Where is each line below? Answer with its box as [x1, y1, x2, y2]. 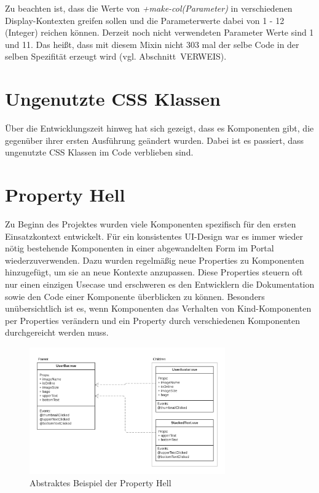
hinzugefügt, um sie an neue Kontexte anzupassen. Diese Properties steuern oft [5, 266, 303, 278]
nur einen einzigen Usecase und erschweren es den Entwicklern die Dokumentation [5, 277, 315, 290]
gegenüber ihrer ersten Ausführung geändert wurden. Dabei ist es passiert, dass [5, 133, 304, 146]
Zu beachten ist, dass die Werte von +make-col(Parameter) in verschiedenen [5, 2, 293, 14]
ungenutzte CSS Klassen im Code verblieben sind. [5, 146, 194, 159]
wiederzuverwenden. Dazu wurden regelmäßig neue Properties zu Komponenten [5, 253, 304, 266]
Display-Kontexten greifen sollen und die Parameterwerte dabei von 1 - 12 [5, 14, 285, 26]
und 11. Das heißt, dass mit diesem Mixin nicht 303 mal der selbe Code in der [5, 37, 299, 50]
